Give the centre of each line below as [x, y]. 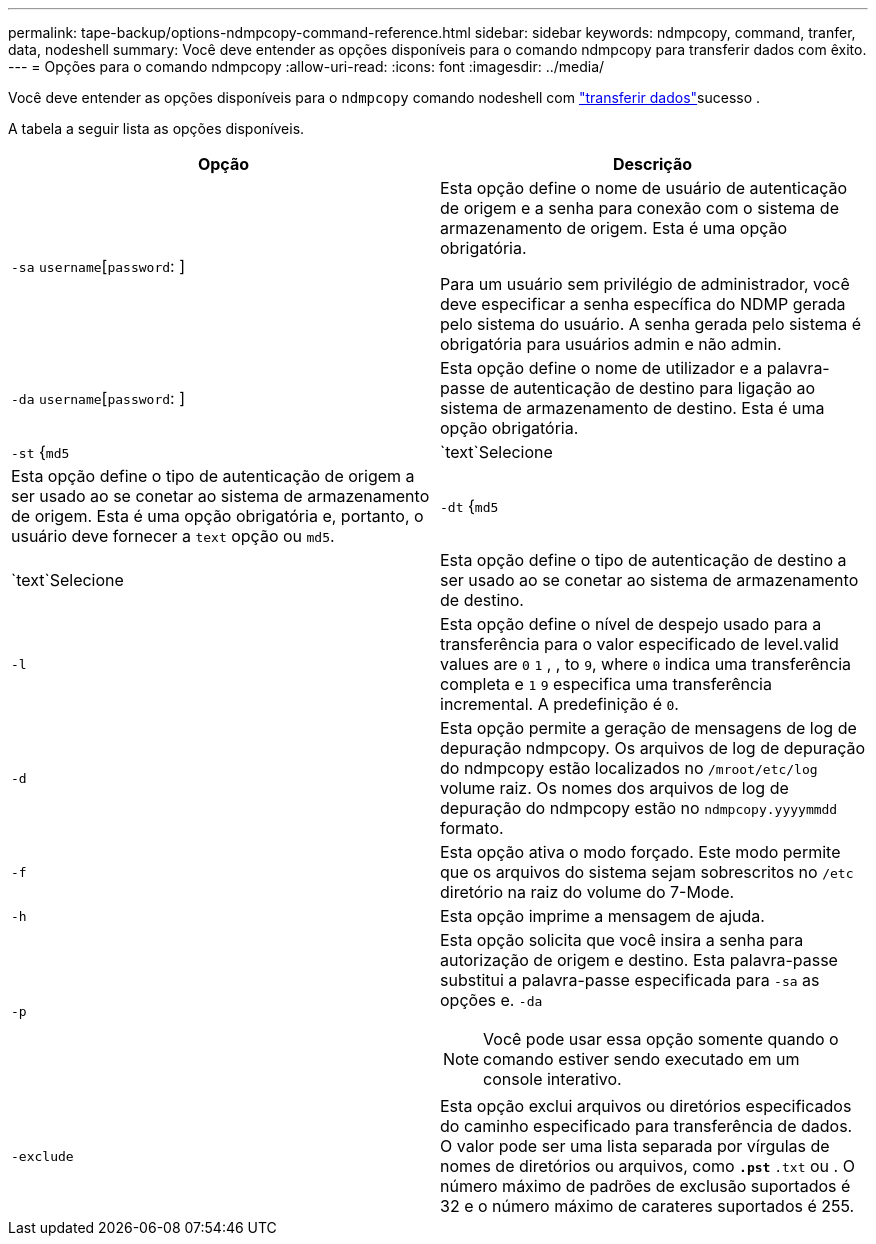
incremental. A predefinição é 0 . [559, 704]
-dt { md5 [469, 506]
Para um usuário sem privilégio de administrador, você [645, 284]
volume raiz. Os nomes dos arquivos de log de [614, 788]
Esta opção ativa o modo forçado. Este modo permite [640, 852]
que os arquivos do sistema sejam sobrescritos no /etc [647, 872]
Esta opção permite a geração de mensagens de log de [648, 728]
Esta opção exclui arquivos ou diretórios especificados [646, 1106]
